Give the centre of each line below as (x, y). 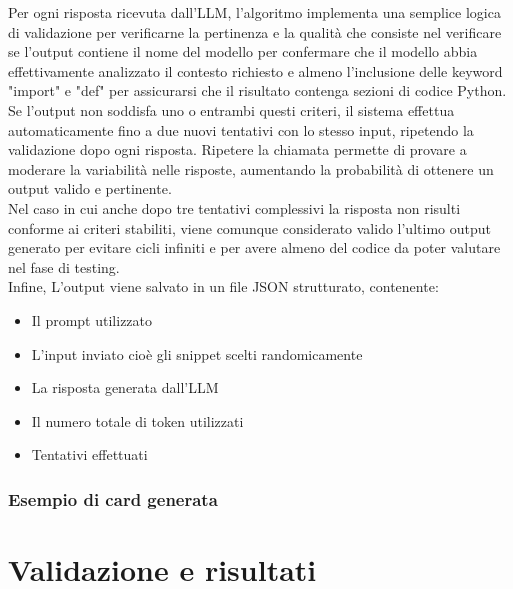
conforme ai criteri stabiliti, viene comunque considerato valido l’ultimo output (249, 227)
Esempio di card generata (113, 498)
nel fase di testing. (64, 266)
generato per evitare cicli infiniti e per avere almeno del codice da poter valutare (254, 247)
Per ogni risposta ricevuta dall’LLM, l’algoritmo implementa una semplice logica (254, 12)
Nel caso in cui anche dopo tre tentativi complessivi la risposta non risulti (234, 207)
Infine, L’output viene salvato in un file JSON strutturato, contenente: (223, 286)
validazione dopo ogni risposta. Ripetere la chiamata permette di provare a (237, 149)
